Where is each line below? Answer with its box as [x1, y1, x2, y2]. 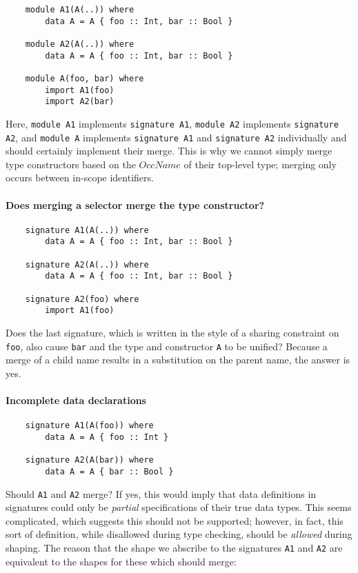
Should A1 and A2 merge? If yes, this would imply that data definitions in [6, 486, 317, 501]
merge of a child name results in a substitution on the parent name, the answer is [6, 352, 350, 367]
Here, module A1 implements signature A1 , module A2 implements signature [6, 116, 339, 130]
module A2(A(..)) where [25, 39, 135, 49]
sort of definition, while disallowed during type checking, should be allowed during [6, 527, 352, 541]
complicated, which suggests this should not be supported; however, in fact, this [6, 513, 344, 527]
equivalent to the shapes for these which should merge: [6, 554, 237, 568]
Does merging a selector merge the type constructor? [6, 197, 265, 212]
